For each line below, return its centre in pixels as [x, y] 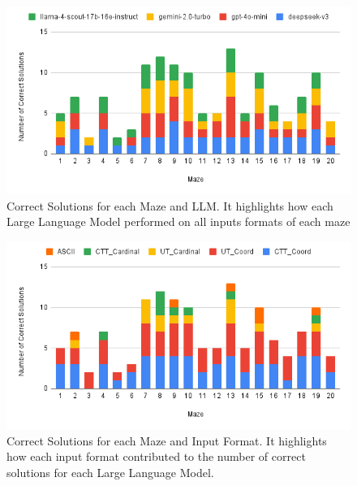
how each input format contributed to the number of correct [156, 456]
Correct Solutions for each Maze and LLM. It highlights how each [170, 205]
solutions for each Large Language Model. [110, 472]
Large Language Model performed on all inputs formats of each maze [178, 221]
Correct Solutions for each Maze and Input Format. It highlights [167, 440]
